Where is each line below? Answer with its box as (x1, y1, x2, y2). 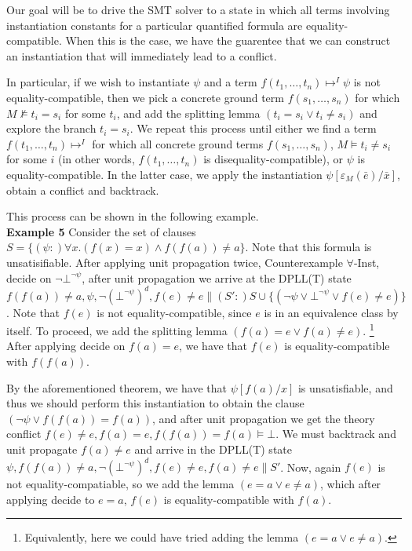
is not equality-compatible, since (97, 304, 252, 320)
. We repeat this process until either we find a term (129, 120, 377, 137)
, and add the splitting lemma (116, 104, 261, 121)
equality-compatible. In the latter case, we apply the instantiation (6, 166, 323, 182)
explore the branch (6, 120, 97, 137)
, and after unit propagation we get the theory (152, 410, 375, 426)
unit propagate (6, 441, 78, 457)
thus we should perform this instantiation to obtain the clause (6, 395, 304, 411)
